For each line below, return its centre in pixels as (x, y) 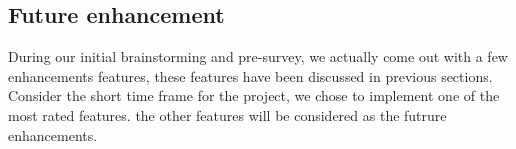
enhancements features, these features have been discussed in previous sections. (250, 75)
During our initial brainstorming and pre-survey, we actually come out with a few (258, 56)
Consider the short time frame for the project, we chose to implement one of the (254, 95)
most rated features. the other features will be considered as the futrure (227, 114)
